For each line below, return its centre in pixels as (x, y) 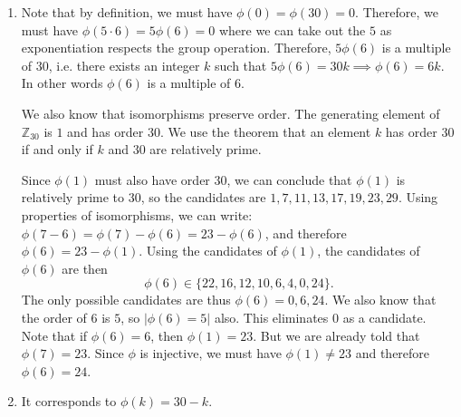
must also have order (152, 179)
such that (241, 65)
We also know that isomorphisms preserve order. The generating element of (230, 113)
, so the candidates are (203, 197)
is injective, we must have (211, 353)
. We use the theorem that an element (265, 131)
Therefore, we (400, 12)
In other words (62, 83)
